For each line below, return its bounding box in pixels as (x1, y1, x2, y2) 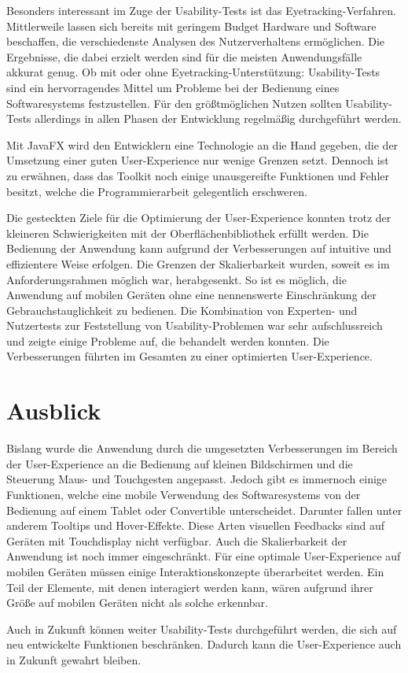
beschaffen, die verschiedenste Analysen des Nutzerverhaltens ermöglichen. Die (6, 33, 385, 50)
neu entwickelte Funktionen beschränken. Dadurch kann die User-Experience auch (6, 636, 402, 653)
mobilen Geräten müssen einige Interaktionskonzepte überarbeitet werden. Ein (6, 563, 384, 579)
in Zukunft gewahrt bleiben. (6, 651, 142, 667)
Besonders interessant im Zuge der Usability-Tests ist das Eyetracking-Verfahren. (6, 2, 396, 18)
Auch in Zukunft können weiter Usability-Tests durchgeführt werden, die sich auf (6, 620, 397, 637)
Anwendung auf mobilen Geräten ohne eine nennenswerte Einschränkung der (6, 287, 377, 303)
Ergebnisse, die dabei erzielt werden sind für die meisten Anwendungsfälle (6, 48, 362, 65)
